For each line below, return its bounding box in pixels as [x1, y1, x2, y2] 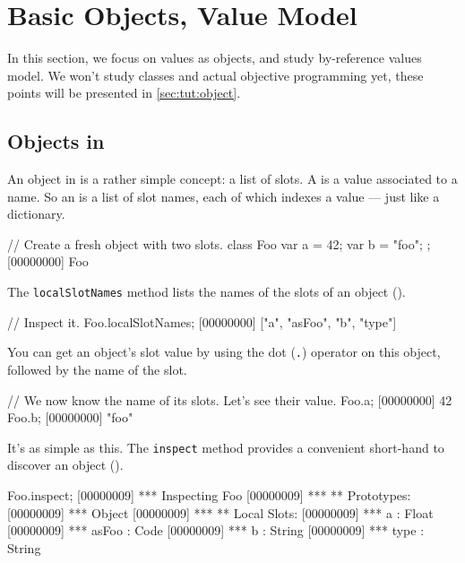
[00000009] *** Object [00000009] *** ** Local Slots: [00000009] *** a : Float [7, 503, 434, 522]
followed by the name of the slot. [7, 359, 187, 378]
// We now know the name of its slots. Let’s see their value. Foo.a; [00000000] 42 [7, 390, 452, 409]
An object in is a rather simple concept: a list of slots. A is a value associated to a [7, 169, 458, 188]
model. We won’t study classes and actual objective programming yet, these [7, 65, 424, 84]
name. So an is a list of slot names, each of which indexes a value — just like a [7, 186, 440, 205]
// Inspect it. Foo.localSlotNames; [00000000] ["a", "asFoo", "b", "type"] [7, 312, 397, 331]
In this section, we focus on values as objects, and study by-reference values [7, 48, 422, 67]
